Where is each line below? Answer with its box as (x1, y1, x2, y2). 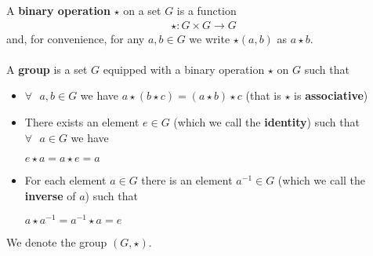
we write (189, 30, 230, 46)
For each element (24, 172, 107, 188)
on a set (123, 2, 161, 18)
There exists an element (24, 114, 139, 130)
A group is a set (6, 60, 88, 77)
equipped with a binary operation (103, 60, 265, 77)
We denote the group (6, 234, 107, 251)
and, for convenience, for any (6, 30, 145, 46)
